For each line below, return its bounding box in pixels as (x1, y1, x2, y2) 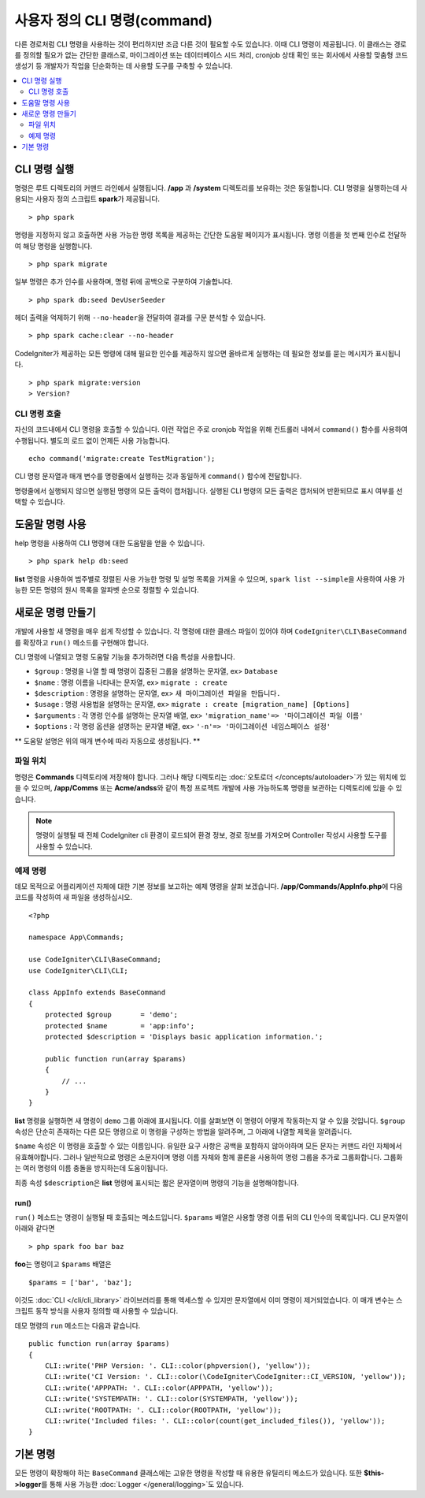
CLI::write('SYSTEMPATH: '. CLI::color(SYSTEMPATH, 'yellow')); (44, 1395, 298, 1403)
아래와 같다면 (14, 1224, 55, 1233)
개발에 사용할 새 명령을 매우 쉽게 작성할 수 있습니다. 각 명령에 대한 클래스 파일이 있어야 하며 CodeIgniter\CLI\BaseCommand (14, 626, 407, 636)
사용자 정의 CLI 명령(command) (14, 12, 213, 29)
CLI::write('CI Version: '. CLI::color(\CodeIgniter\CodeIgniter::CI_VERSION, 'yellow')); (44, 1372, 407, 1381)
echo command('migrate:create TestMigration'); (28, 454, 216, 463)
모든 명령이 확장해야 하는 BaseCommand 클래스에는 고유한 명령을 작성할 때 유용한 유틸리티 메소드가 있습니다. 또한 (14, 1468, 362, 1478)
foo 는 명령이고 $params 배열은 (14, 1259, 112, 1269)
